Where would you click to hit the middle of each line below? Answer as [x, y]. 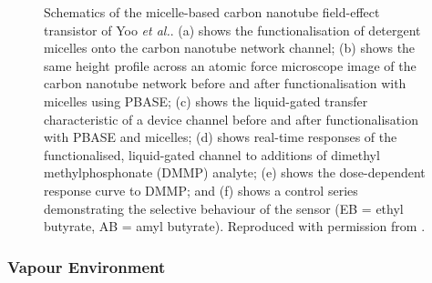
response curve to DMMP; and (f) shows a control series [201, 190]
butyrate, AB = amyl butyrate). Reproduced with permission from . [235, 226]
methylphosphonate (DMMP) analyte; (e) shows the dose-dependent [235, 172]
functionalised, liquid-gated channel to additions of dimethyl [212, 154]
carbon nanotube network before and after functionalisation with [225, 83]
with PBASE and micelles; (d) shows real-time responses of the [221, 137]
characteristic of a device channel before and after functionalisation [231, 119]
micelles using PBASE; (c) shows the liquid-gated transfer [206, 101]
